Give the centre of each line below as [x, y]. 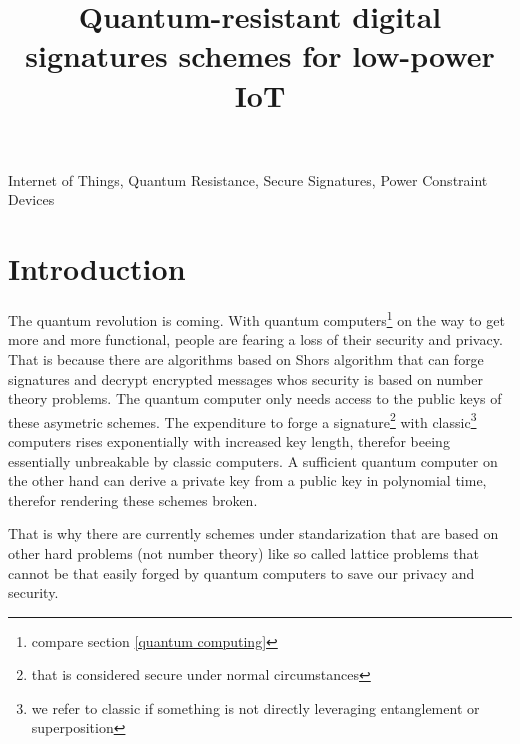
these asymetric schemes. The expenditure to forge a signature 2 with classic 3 [242, 420]
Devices [31, 199]
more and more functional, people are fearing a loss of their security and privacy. [255, 339]
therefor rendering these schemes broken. [133, 499]
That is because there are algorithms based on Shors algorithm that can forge [246, 358]
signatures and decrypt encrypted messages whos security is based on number [245, 378]
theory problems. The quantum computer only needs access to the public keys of [255, 398]
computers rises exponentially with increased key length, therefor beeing [229, 440]
